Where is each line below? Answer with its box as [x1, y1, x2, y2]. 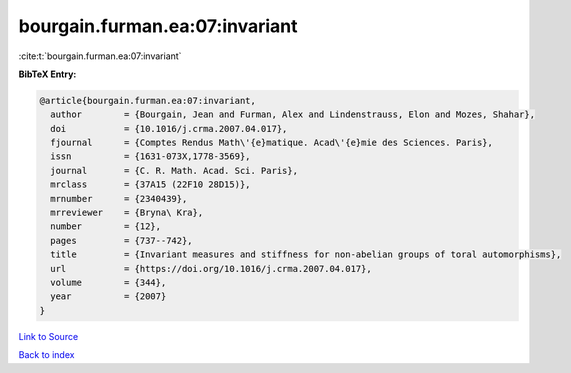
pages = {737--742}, [50, 235, 194, 246]
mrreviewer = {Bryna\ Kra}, [50, 207, 204, 219]
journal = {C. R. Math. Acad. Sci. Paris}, [50, 165, 299, 176]
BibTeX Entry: [18, 68, 77, 80]
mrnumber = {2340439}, [50, 193, 188, 204]
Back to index [18, 349, 75, 361]
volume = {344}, [50, 277, 167, 288]
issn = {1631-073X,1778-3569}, [50, 151, 251, 162]
